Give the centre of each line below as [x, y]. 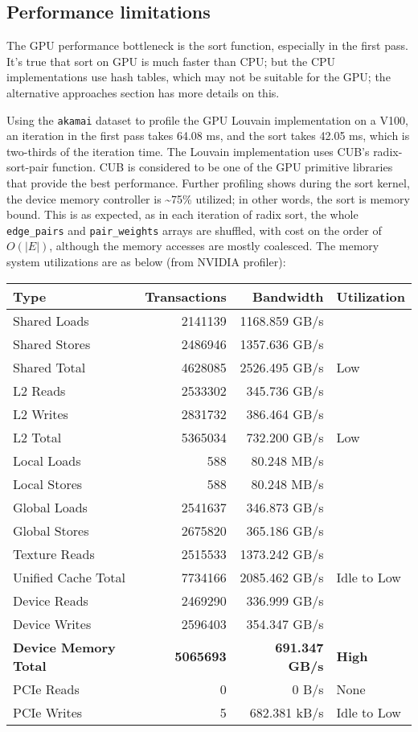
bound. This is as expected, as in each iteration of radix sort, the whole [182, 214]
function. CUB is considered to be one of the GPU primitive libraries [222, 167]
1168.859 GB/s [282, 320]
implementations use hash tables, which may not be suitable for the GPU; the [199, 77]
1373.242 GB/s [282, 553]
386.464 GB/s [285, 413]
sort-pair [28, 167]
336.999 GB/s [285, 600]
